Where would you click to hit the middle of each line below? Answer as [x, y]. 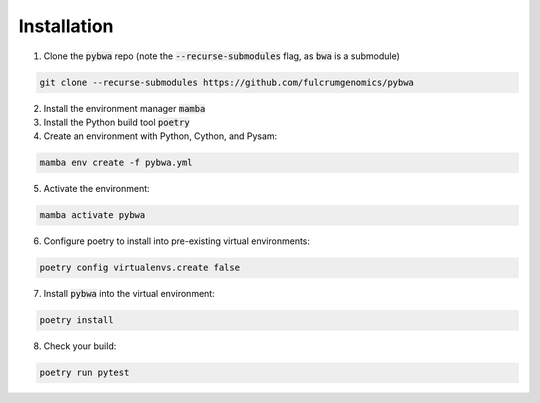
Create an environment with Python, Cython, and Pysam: [160, 136]
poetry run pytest [84, 373]
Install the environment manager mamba [124, 108]
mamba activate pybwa [92, 215]
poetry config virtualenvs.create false [139, 268]
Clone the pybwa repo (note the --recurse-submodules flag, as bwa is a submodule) [221, 56]
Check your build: [80, 346]
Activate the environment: [96, 189]
